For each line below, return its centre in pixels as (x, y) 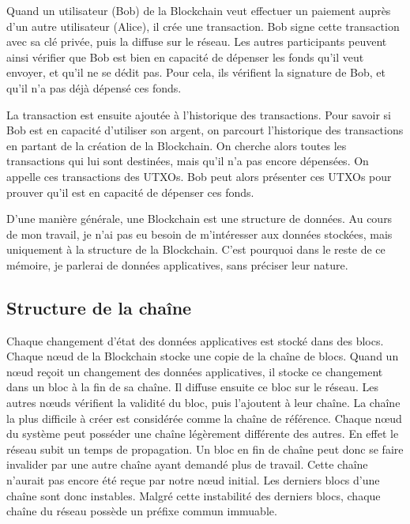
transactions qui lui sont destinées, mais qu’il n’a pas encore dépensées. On (188, 161)
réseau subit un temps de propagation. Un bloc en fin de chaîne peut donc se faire (205, 449)
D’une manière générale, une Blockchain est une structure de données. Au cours (199, 219)
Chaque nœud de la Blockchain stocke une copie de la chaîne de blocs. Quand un (203, 356)
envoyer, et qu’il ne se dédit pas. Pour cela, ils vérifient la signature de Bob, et (196, 72)
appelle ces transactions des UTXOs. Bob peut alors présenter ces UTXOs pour (199, 176)
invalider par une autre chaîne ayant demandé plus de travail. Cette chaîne (187, 464)
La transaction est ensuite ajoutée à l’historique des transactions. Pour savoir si (199, 114)
